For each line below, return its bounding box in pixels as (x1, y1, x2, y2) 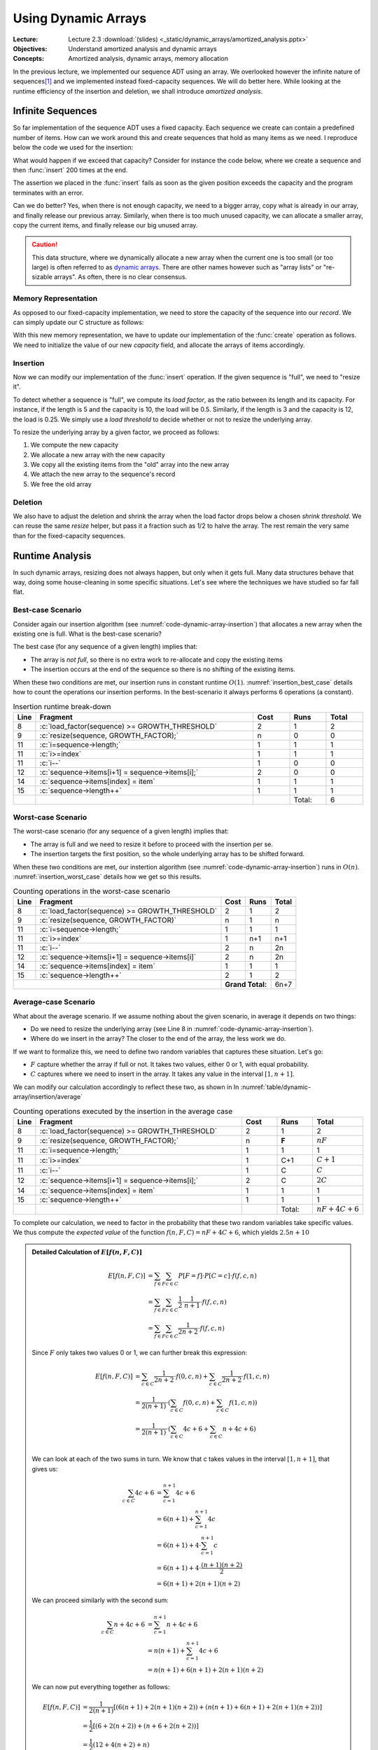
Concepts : (13, 55, 45, 63)
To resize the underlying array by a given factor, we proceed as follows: (13, 428, 220, 436)
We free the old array (30, 479, 92, 488)
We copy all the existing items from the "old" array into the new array (30, 461, 230, 469)
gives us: (31, 1464, 58, 1473)
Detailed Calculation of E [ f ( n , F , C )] (31, 1247, 143, 1256)
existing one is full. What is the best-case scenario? (13, 629, 162, 638)
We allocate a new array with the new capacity (30, 450, 166, 458)
